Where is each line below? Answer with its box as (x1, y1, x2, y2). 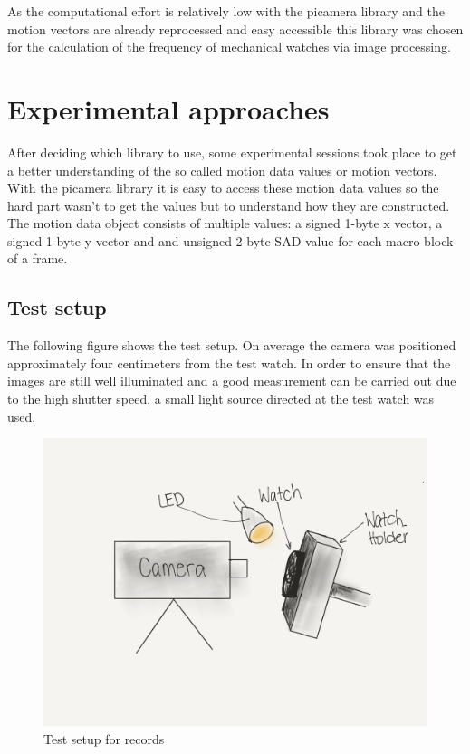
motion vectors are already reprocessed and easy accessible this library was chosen (7, 19, 464, 38)
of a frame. (7, 249, 68, 268)
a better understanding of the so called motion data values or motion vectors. (7, 160, 437, 179)
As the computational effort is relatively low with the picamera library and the (7, 2, 445, 20)
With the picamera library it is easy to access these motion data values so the (7, 178, 439, 197)
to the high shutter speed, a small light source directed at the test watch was (7, 389, 435, 408)
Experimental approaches (7, 90, 330, 127)
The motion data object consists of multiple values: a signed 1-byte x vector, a (7, 214, 443, 233)
